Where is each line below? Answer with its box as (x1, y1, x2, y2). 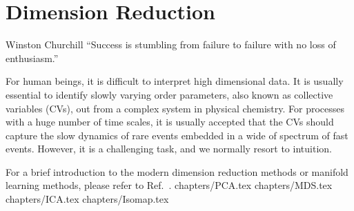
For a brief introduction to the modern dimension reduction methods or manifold (6, 164, 348, 179)
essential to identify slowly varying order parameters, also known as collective (6, 87, 333, 101)
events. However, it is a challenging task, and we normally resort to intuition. (6, 141, 332, 156)
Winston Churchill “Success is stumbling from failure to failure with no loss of (6, 37, 336, 52)
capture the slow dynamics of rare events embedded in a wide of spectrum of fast (6, 128, 348, 142)
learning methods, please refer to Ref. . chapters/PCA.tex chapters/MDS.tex (6, 178, 333, 192)
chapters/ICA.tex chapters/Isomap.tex (6, 192, 169, 206)
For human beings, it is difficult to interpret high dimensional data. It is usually (6, 74, 344, 88)
